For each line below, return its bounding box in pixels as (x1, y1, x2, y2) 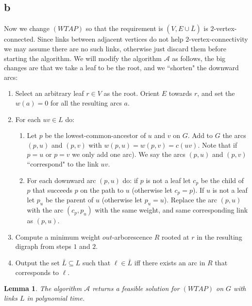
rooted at (162, 231, 189, 242)
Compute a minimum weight (15, 231, 101, 242)
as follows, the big (172, 53, 226, 63)
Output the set (15, 257, 60, 267)
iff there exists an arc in (134, 257, 205, 267)
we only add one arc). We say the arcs (72, 149, 185, 159)
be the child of (201, 175, 244, 185)
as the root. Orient (103, 88, 160, 98)
